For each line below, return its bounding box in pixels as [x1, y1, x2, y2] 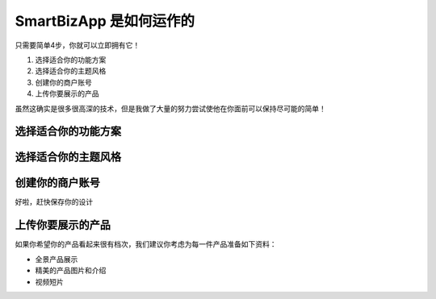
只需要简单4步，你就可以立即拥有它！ [15, 40, 140, 50]
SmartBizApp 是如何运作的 [15, 12, 195, 30]
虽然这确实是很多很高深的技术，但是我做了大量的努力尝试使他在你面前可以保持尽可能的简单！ [15, 103, 326, 113]
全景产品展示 [35, 254, 78, 264]
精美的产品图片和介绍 [35, 266, 107, 276]
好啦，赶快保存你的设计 [15, 197, 93, 207]
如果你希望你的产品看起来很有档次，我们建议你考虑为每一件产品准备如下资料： [15, 239, 277, 249]
